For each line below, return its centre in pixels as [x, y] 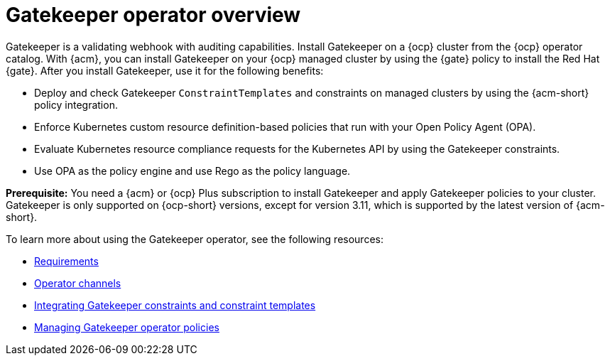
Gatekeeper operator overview [153, 15]
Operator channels [78, 283]
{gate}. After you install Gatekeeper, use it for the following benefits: [165, 70]
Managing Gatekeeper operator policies [127, 327]
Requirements [66, 261]
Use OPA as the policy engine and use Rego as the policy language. [192, 171]
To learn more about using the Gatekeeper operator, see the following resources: [195, 239]
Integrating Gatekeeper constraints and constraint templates [175, 305]
